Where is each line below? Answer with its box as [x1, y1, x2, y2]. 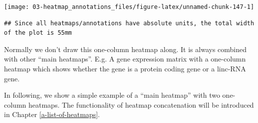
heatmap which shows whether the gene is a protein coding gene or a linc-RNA [4, 63, 246, 74]
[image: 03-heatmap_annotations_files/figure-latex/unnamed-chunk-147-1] [4, 3, 255, 10]
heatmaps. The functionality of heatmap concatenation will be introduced [28, 99, 254, 110]
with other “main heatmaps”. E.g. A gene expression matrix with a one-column [4, 54, 246, 64]
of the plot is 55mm [4, 29, 72, 37]
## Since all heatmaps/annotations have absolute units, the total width [4, 19, 255, 27]
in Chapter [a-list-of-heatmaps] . [4, 109, 100, 120]
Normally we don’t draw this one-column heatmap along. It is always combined [4, 44, 247, 54]
